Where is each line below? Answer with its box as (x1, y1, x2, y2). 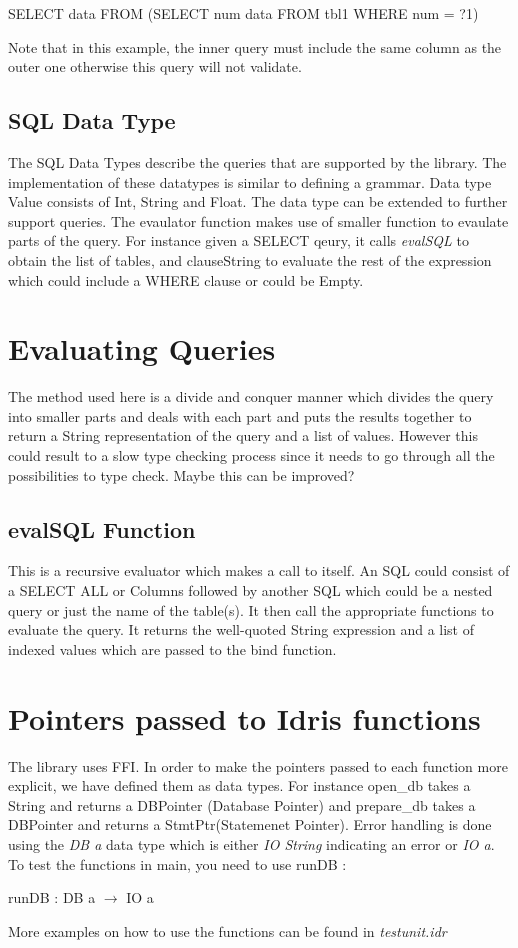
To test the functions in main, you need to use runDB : (8, 853, 347, 874)
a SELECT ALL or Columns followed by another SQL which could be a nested (8, 580, 493, 601)
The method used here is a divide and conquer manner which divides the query (8, 386, 494, 407)
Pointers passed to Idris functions (8, 697, 481, 738)
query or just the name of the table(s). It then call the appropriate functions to (8, 599, 494, 620)
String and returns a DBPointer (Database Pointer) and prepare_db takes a (8, 794, 476, 815)
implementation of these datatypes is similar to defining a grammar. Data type (8, 171, 492, 192)
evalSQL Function (8, 513, 196, 544)
